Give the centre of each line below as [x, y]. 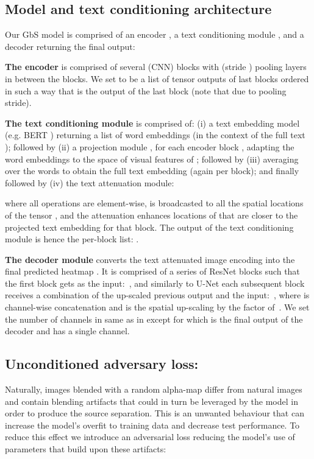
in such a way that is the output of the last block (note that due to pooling [146, 90]
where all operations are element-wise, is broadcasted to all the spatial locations [154, 203]
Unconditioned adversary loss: [102, 364]
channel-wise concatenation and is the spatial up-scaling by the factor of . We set [157, 307]
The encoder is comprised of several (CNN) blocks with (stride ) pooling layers [156, 67]
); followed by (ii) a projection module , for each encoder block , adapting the [150, 146]
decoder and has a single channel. [67, 331]
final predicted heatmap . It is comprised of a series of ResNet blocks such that [152, 271]
